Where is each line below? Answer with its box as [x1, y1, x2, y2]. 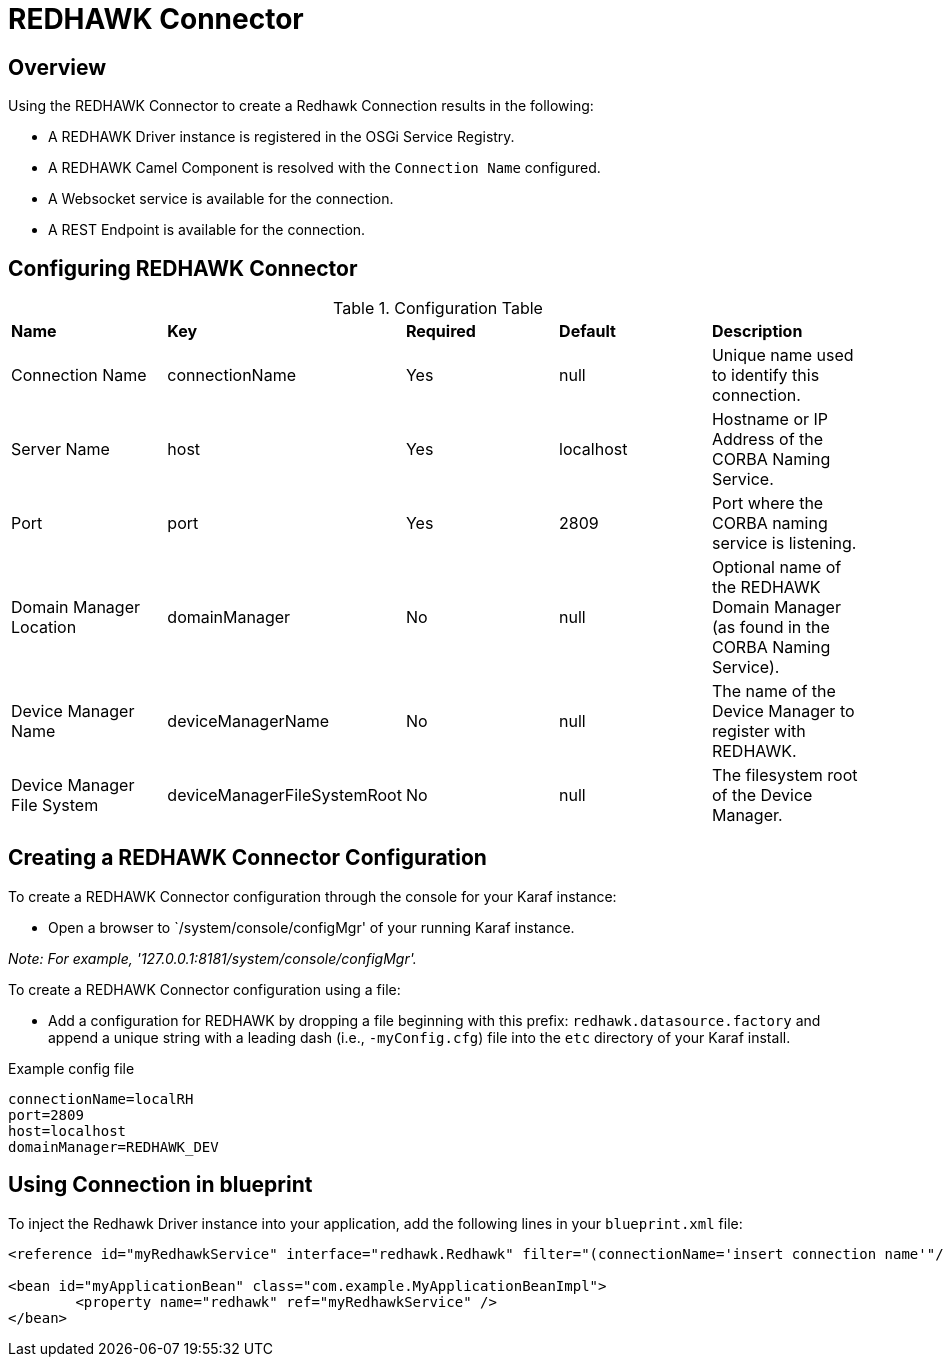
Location [11, 617, 77, 638]
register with [711, 721, 806, 742]
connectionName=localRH [8, 1090, 194, 1107]
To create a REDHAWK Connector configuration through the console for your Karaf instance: [8, 887, 617, 905]
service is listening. [711, 533, 857, 554]
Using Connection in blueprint [8, 1172, 313, 1198]
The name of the [711, 681, 836, 702]
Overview [8, 54, 107, 80]
